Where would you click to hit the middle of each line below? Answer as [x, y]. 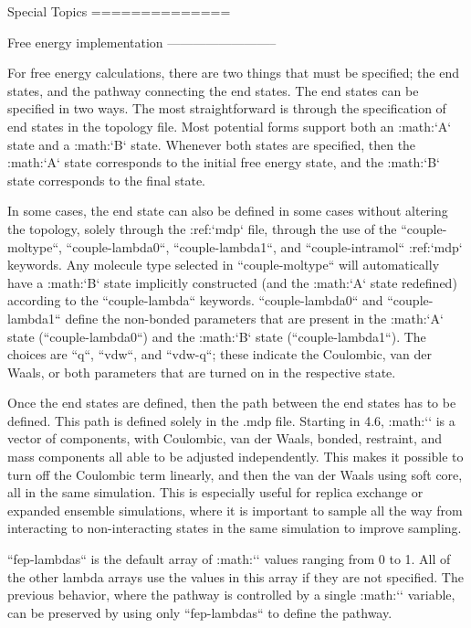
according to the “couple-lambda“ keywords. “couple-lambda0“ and [195, 300]
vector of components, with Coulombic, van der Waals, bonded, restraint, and [225, 438]
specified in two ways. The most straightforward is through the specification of [227, 108]
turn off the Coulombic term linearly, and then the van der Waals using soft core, [235, 474]
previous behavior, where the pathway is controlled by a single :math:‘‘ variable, [231, 595]
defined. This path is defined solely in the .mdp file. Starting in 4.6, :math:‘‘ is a [231, 420]
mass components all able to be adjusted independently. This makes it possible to [235, 457]
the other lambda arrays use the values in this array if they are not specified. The [235, 576]
